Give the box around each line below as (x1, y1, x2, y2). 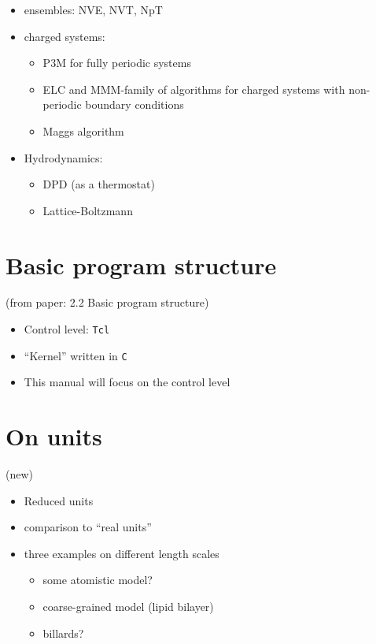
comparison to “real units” (24, 519, 152, 535)
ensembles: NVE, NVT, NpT (24, 2, 163, 17)
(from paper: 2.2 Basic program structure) (6, 294, 209, 311)
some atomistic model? (42, 571, 153, 588)
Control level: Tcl (24, 321, 110, 337)
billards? (42, 624, 84, 641)
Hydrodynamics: (24, 149, 103, 166)
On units (6, 420, 102, 452)
